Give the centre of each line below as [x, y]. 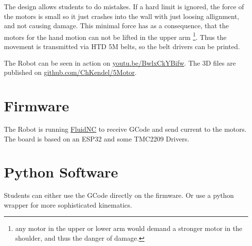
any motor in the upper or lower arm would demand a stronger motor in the [129, 228]
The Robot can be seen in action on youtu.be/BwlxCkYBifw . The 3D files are [120, 62]
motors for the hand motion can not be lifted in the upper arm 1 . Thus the [115, 36]
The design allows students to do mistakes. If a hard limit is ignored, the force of [124, 6]
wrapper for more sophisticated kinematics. [68, 204]
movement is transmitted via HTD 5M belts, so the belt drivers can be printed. [122, 46]
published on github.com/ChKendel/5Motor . [70, 72]
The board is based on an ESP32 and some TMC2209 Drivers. [97, 138]
